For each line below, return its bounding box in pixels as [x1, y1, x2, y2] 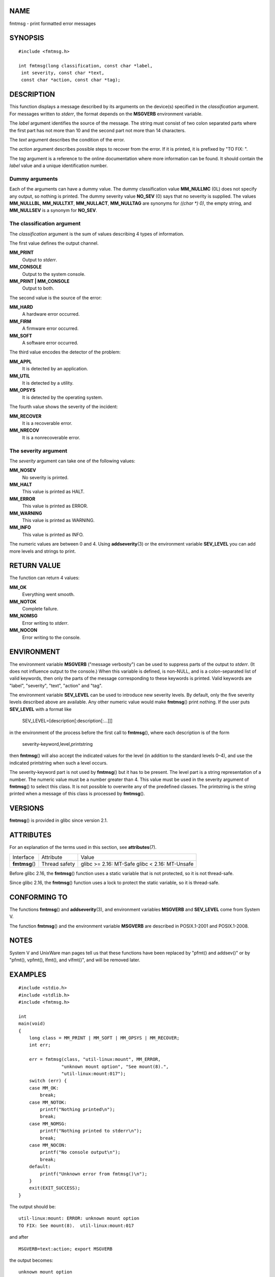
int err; [29, 1042, 51, 1048]
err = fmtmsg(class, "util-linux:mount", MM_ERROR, [29, 1056, 161, 1062]
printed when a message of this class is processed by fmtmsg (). [9, 791, 145, 797]
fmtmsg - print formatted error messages [9, 20, 96, 27]
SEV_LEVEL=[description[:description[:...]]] [22, 718, 113, 724]
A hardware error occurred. [22, 311, 80, 317]
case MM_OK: [29, 1085, 59, 1091]
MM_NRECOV [9, 427, 39, 434]
